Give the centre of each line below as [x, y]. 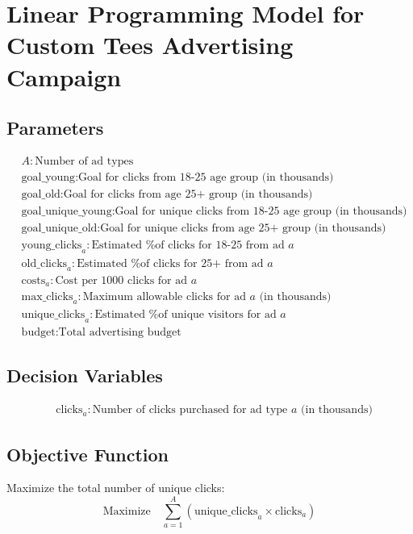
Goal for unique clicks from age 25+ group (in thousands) [243, 229]
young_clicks [52, 246]
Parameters [55, 128]
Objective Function [88, 454]
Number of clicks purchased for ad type [190, 410]
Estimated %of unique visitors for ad [186, 315]
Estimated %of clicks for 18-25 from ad [188, 246]
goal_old [41, 195]
